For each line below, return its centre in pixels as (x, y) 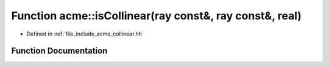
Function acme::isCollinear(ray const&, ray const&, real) (156, 16)
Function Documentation (59, 51)
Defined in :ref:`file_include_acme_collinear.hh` (85, 34)
